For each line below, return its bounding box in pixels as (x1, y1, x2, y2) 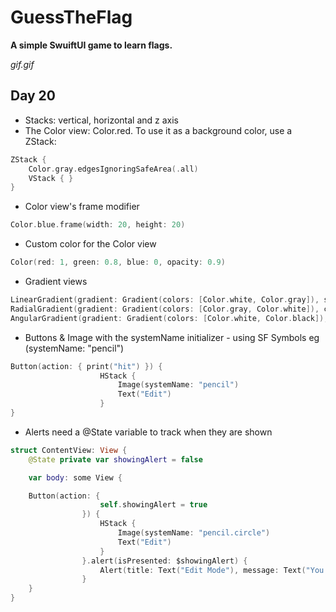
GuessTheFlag (10, 6, 133, 29)
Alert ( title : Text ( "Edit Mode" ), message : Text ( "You (99, 565, 325, 575)
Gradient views (24, 276, 88, 287)
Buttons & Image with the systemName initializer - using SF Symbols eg (24, 331, 320, 343)
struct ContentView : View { (10, 445, 128, 455)
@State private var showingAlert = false (28, 454, 203, 465)
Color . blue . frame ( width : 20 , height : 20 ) (10, 220, 186, 230)
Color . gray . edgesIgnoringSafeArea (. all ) (28, 164, 199, 174)
